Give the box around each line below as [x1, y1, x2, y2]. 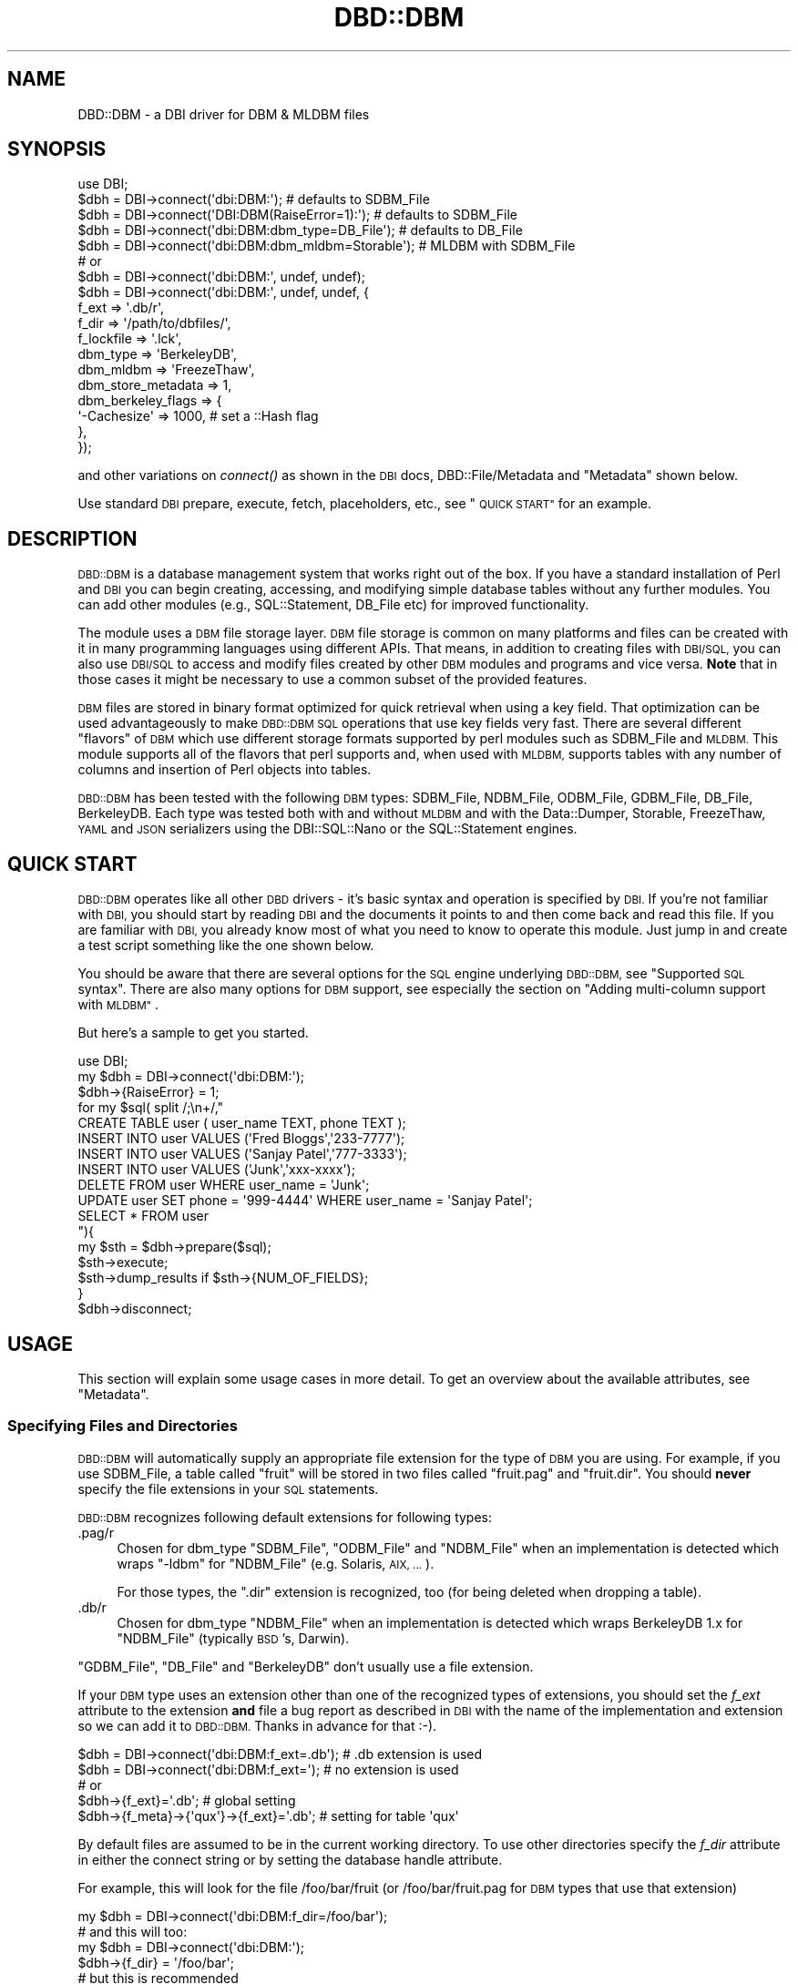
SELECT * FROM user [77, 1208, 209, 1224]
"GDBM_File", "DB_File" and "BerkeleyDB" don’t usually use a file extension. [77, 1658, 534, 1674]
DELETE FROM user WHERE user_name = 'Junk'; [77, 1177, 370, 1193]
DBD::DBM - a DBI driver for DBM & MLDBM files [77, 106, 370, 122]
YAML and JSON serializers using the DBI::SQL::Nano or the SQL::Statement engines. [77, 821, 578, 837]
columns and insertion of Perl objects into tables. [77, 762, 372, 778]
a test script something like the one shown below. [77, 937, 374, 954]
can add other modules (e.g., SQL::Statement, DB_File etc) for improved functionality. [77, 597, 589, 613]
